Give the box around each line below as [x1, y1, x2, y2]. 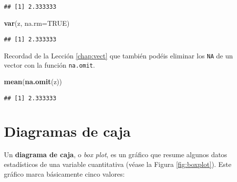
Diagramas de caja [4, 121, 131, 141]
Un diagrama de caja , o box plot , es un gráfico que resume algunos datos [4, 149, 227, 160]
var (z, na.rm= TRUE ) [4, 18, 70, 28]
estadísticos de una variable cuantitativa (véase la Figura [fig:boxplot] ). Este [4, 159, 232, 169]
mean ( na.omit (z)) [4, 76, 62, 87]
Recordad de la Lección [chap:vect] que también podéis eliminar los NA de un [4, 50, 233, 60]
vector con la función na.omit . [4, 60, 95, 70]
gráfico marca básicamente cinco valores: [4, 168, 125, 179]
